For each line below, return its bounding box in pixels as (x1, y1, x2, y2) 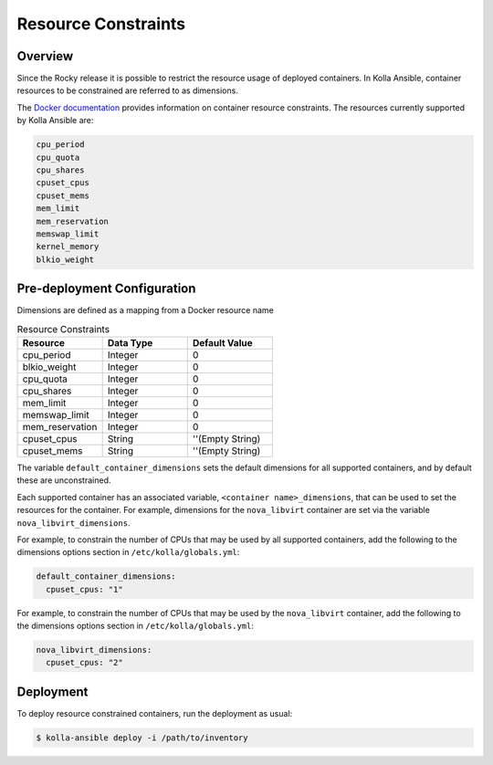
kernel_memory (36, 242, 100, 252)
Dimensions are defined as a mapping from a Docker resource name (16, 305, 274, 316)
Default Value (192, 337, 253, 349)
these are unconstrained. (16, 475, 111, 486)
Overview (16, 48, 74, 64)
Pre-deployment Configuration (16, 281, 196, 297)
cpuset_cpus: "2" (46, 657, 123, 668)
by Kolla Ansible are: (16, 115, 94, 126)
